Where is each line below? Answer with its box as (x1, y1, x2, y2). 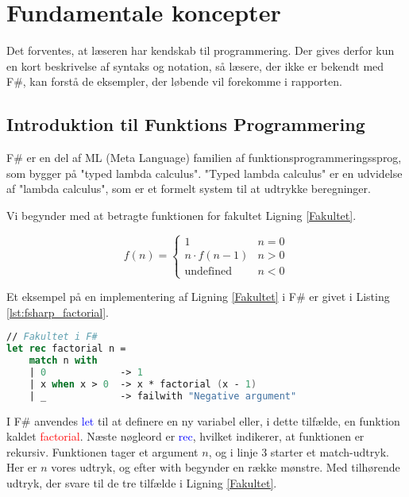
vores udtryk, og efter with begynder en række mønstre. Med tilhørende (51, 459, 400, 476)
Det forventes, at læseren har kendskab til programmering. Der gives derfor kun (6, 42, 395, 59)
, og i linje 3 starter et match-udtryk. (208, 443, 389, 460)
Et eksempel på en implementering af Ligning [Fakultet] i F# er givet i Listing (6, 288, 390, 305)
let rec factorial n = (6, 343, 126, 355)
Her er (6, 459, 37, 476)
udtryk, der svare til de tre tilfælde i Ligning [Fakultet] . (6, 474, 277, 491)
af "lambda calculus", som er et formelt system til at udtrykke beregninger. (6, 180, 371, 197)
